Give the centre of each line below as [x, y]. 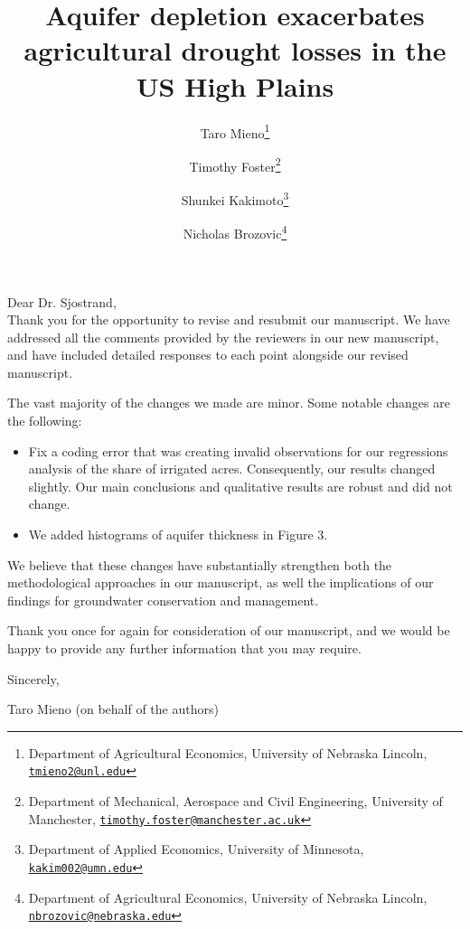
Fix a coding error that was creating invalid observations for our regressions [238, 450]
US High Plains [235, 85]
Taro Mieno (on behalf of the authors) [113, 709]
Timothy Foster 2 [235, 164]
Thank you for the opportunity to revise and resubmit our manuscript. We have [229, 319]
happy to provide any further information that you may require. [184, 648]
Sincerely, [33, 678]
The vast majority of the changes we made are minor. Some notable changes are [229, 403]
